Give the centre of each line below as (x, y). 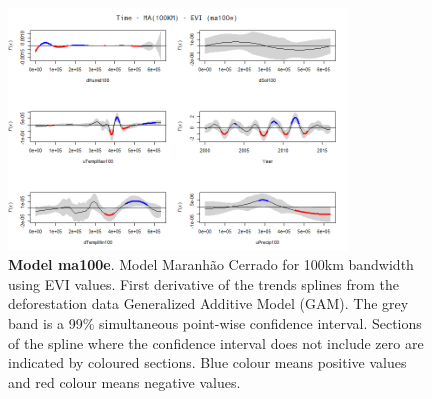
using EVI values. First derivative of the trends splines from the (204, 283)
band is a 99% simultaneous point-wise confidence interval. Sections (215, 323)
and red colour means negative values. (124, 381)
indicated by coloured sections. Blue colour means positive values (207, 362)
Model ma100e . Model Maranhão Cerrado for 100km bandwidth (211, 264)
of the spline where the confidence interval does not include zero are (216, 342)
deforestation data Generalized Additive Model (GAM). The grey (208, 303)
